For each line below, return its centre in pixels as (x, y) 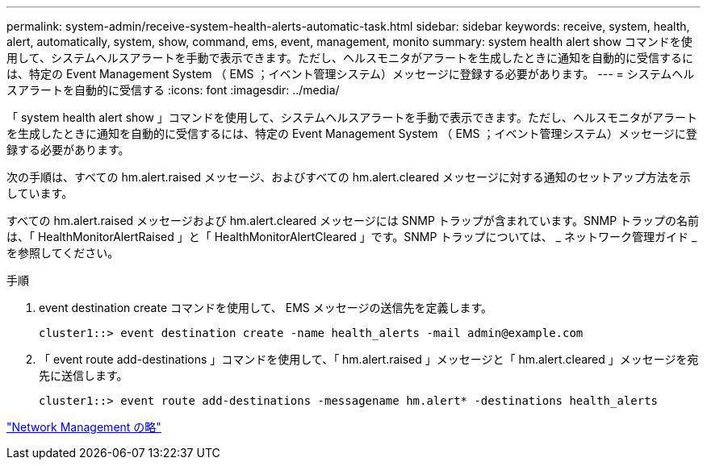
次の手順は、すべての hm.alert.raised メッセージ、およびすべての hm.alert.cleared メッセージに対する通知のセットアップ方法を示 (349, 177)
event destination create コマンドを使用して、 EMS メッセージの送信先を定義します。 (266, 308)
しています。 (40, 193)
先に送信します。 (84, 375)
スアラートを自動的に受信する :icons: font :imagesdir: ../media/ (173, 90)
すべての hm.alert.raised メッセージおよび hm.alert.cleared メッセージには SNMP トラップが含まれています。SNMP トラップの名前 (353, 221)
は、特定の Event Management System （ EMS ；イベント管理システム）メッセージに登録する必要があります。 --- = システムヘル (351, 74)
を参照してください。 (63, 253)
